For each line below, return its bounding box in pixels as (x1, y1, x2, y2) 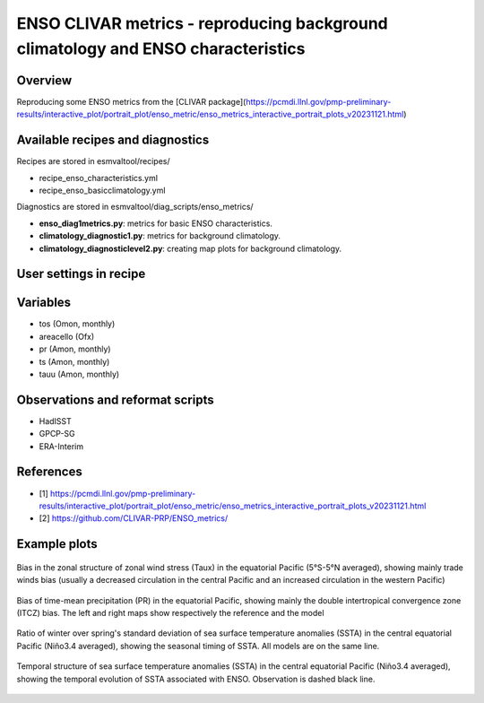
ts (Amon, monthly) (39, 356, 110, 367)
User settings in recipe (16, 266, 146, 282)
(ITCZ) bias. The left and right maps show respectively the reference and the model (16, 607, 324, 618)
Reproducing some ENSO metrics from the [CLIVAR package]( (16, 96, 246, 107)
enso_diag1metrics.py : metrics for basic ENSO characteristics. (39, 218, 273, 229)
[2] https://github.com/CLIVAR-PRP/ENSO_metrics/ (39, 513, 229, 524)
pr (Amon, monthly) (39, 343, 111, 354)
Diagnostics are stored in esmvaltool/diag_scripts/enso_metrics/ (16, 202, 255, 213)
